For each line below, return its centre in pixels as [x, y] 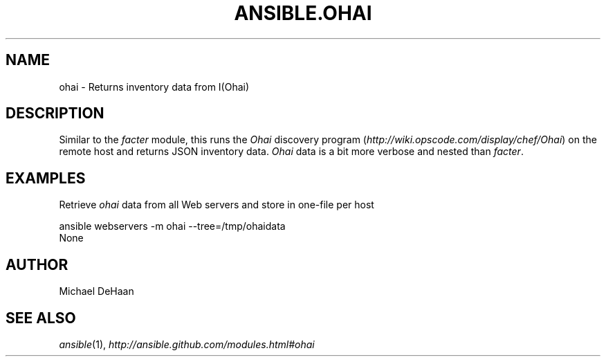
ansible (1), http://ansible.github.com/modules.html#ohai [187, 344]
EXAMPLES [46, 178]
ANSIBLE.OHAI [303, 13]
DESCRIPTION [55, 114]
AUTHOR [37, 264]
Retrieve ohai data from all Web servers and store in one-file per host [217, 205]
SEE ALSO [41, 318]
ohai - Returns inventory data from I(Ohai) [154, 87]
